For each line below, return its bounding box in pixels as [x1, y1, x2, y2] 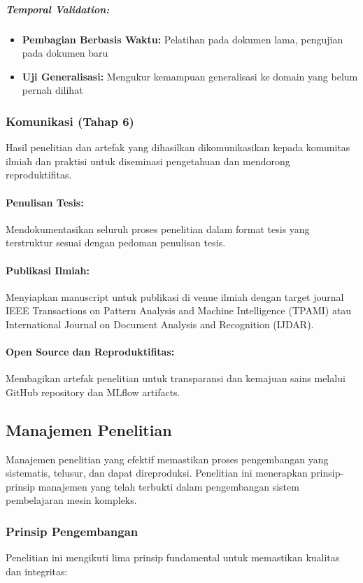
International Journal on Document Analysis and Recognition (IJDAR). [6, 316, 314, 331]
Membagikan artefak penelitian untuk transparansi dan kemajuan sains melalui [6, 371, 346, 386]
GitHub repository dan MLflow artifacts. [6, 384, 180, 399]
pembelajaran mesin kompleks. [6, 493, 137, 507]
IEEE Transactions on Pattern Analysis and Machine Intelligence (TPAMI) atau [6, 303, 352, 318]
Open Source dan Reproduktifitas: [6, 344, 175, 359]
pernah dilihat [22, 83, 83, 97]
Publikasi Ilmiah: [6, 262, 90, 277]
